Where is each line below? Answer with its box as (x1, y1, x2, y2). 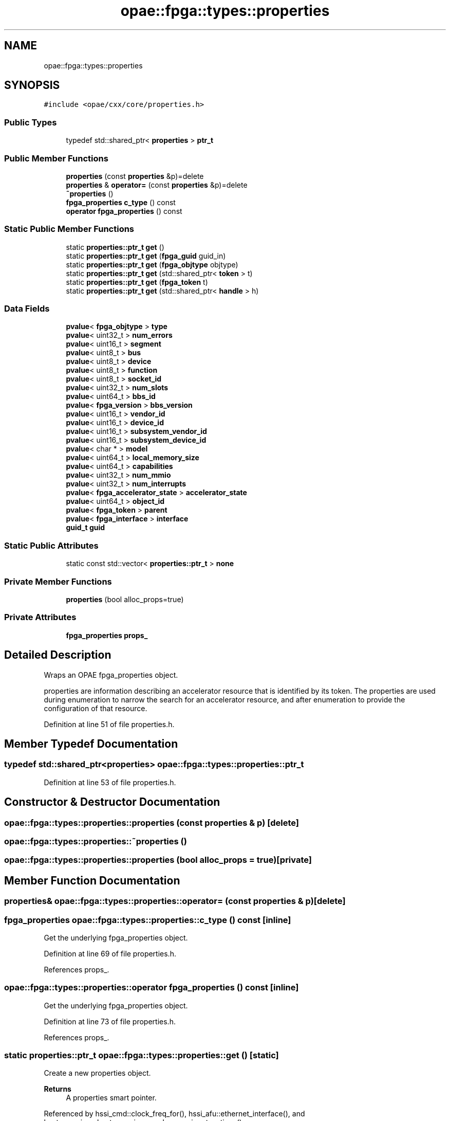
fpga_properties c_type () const (66, 197, 176, 207)
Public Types (4, 117, 57, 128)
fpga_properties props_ (66, 630, 148, 640)
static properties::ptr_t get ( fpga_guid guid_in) (66, 251, 226, 260)
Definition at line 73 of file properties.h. (44, 1017, 176, 1026)
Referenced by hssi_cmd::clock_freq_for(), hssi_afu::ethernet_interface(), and (44, 1109, 305, 1118)
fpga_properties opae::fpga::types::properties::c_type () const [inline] (4, 914, 291, 925)
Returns (44, 1084, 71, 1094)
